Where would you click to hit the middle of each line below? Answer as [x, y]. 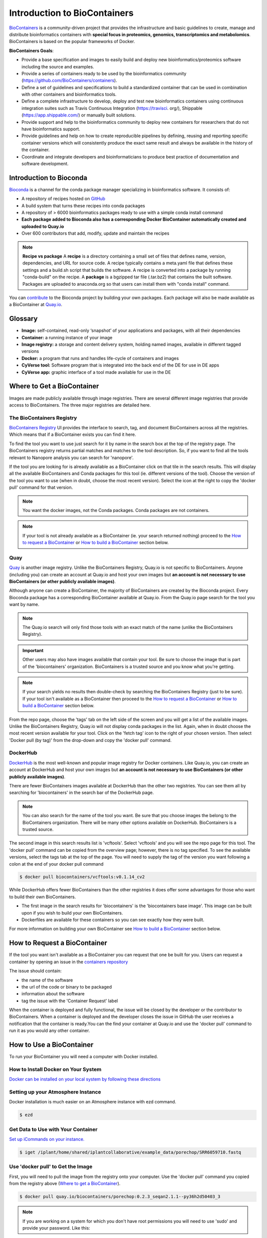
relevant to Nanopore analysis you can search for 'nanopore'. [71, 458]
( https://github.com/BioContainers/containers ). [69, 80]
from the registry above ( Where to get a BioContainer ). [65, 1184]
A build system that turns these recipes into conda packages [83, 206]
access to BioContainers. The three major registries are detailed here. [80, 405]
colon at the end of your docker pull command [56, 864]
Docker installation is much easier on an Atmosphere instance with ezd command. [93, 1102]
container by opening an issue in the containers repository [68, 962]
